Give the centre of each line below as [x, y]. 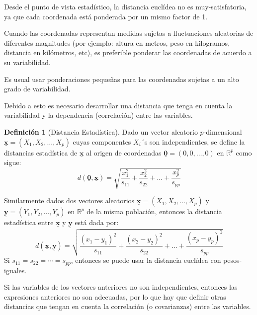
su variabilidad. [27, 62]
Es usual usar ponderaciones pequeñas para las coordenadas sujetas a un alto [122, 79]
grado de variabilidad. [37, 89]
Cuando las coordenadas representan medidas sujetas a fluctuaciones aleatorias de [129, 33]
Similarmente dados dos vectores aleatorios [69, 200]
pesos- [233, 260]
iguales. [15, 270]
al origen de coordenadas [124, 152]
